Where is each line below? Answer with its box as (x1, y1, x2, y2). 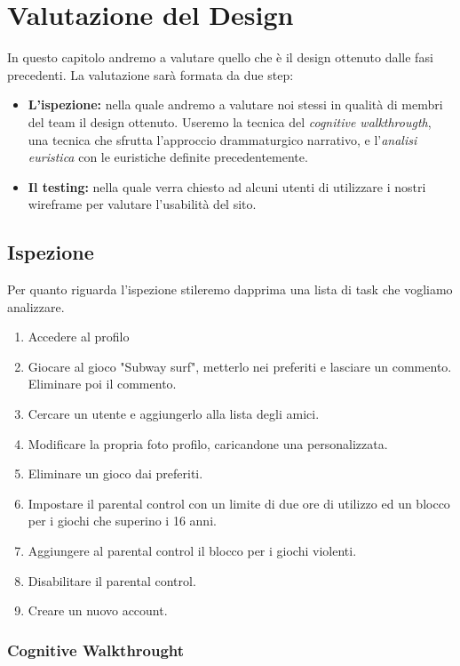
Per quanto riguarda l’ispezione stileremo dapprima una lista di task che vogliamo (7, 280, 453, 299)
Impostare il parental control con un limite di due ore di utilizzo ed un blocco (28, 493, 450, 512)
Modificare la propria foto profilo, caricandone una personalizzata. (28, 434, 388, 453)
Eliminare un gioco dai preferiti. (28, 464, 203, 483)
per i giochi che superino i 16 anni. (28, 511, 217, 530)
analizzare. (7, 297, 65, 316)
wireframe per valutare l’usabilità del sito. (28, 195, 257, 213)
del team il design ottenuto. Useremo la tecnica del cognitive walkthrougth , (28, 112, 432, 131)
